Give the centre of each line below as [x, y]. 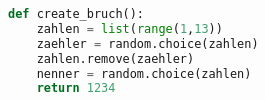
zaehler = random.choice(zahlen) [147, 43]
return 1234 [76, 88]
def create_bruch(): [76, 14]
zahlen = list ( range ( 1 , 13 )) [129, 28]
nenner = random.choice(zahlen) [144, 73]
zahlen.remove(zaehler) [115, 58]
